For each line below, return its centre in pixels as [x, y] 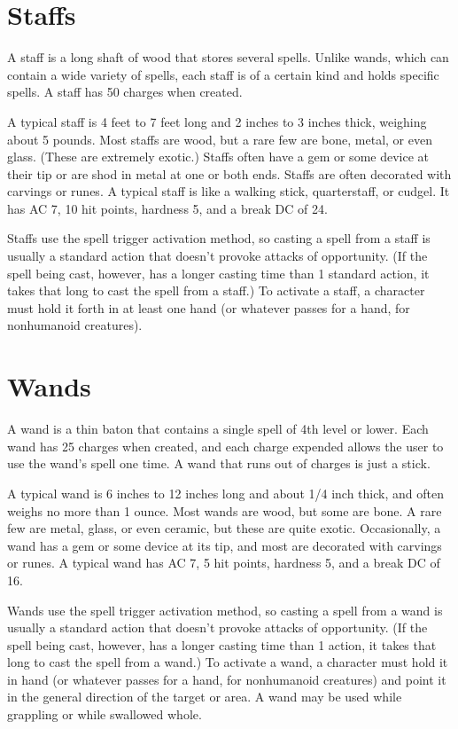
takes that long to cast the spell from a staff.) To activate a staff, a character [216, 290]
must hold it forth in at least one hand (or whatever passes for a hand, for [209, 307]
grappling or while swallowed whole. [105, 714]
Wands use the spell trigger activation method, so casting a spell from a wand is [225, 610]
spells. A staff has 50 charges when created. [125, 92]
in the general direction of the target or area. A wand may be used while [205, 697]
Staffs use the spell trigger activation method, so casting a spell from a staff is [219, 238]
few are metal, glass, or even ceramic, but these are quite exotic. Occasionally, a [224, 528]
